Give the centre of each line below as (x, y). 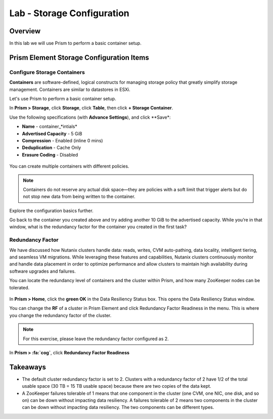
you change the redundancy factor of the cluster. (60, 315)
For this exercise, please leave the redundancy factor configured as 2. (96, 339)
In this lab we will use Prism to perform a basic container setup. (75, 43)
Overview (25, 31)
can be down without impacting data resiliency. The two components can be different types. (118, 407)
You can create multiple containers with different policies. (69, 166)
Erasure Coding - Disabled (50, 154)
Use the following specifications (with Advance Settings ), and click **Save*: (90, 117)
